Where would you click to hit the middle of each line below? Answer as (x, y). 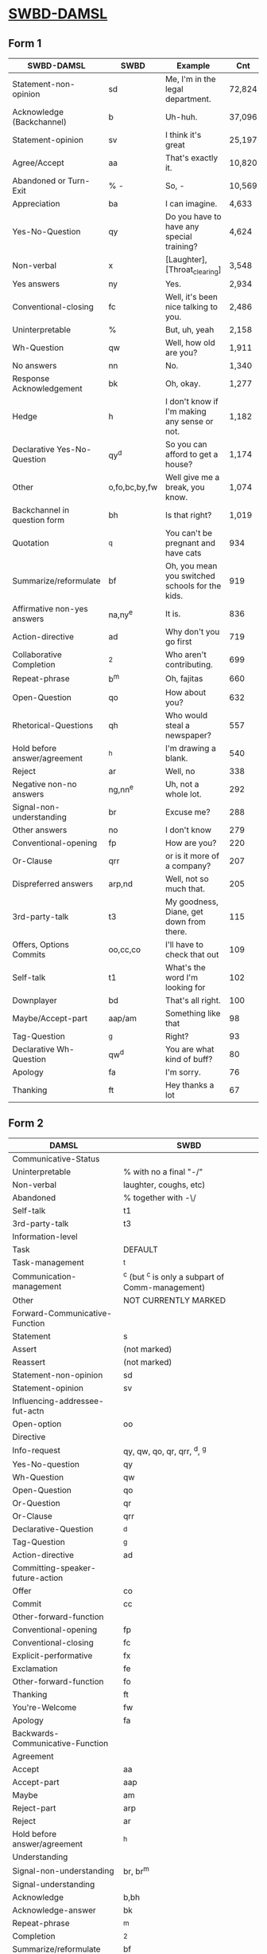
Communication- (44, 1276)
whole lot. (184, 794)
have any (182, 226)
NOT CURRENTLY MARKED (174, 1300)
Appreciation (36, 204)
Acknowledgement (47, 389)
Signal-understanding (54, 1885)
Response (31, 379)
